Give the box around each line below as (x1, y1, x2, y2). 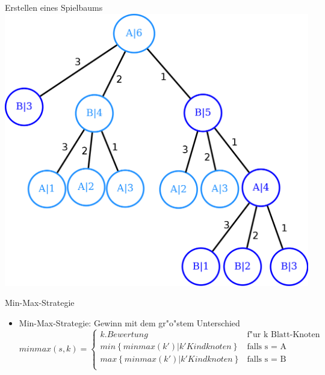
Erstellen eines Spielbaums (5, 1, 103, 13)
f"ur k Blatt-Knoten (247, 330, 320, 339)
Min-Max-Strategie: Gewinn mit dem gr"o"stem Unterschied (19, 317, 240, 329)
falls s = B (247, 355, 286, 364)
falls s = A (247, 342, 286, 351)
